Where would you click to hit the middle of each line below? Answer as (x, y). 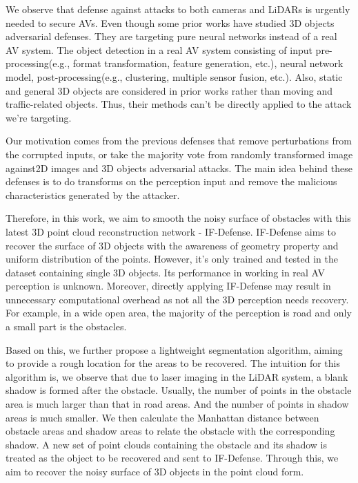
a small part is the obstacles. (66, 326)
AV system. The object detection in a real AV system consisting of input (159, 49)
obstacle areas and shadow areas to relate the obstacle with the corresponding (170, 431)
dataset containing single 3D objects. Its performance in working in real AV (166, 272)
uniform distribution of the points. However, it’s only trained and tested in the (172, 259)
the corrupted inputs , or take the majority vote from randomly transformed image (179, 154)
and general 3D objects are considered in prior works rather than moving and (169, 90)
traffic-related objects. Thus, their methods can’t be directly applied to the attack (179, 104)
